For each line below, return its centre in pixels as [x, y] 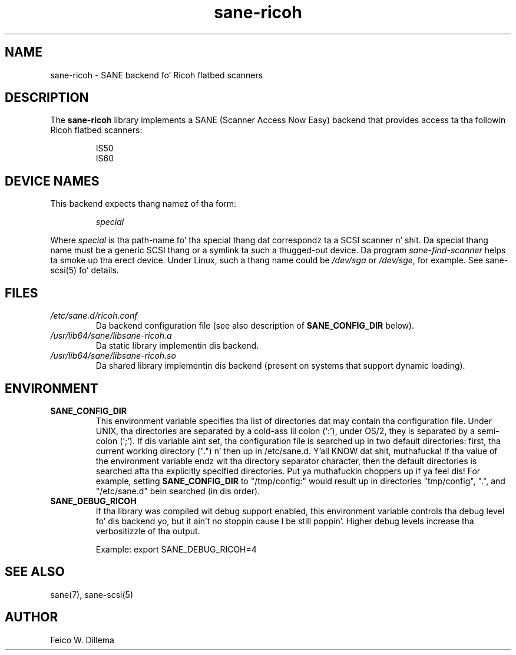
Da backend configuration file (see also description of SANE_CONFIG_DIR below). [255, 326]
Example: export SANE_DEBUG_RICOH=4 [176, 549]
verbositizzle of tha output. [148, 531]
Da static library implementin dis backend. [177, 346]
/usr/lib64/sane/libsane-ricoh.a [111, 336]
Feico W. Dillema [82, 640]
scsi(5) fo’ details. [85, 270]
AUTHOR [32, 617]
